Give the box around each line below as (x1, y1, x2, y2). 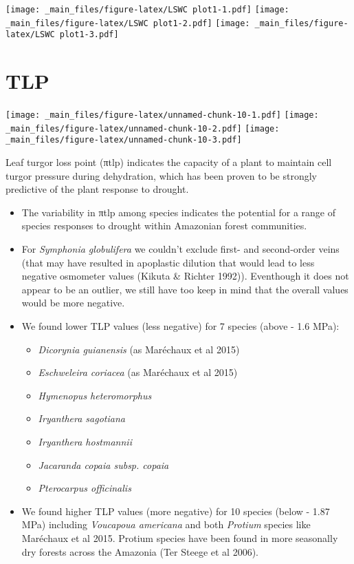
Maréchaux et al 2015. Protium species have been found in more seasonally (21, 530, 338, 545)
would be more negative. (21, 295, 125, 310)
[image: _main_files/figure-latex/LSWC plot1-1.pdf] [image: (5, 5, 289, 14)
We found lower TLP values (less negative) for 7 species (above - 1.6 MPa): (21, 319, 340, 333)
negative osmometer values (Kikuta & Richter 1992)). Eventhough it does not (21, 269, 349, 283)
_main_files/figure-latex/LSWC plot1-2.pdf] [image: (5, 18, 250, 28)
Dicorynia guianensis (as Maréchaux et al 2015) (38, 342, 240, 356)
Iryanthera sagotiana (38, 411, 125, 426)
